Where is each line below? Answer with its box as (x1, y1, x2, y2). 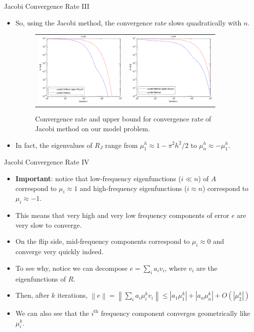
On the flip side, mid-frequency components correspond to (15, 236, 190, 246)
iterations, (57, 290, 88, 300)
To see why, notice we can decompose (15, 262, 128, 273)
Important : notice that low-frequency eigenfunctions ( (15, 173, 181, 183)
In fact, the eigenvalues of (15, 140, 92, 150)
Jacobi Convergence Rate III (4, 1, 90, 11)
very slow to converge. (15, 219, 82, 230)
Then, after (15, 290, 49, 300)
